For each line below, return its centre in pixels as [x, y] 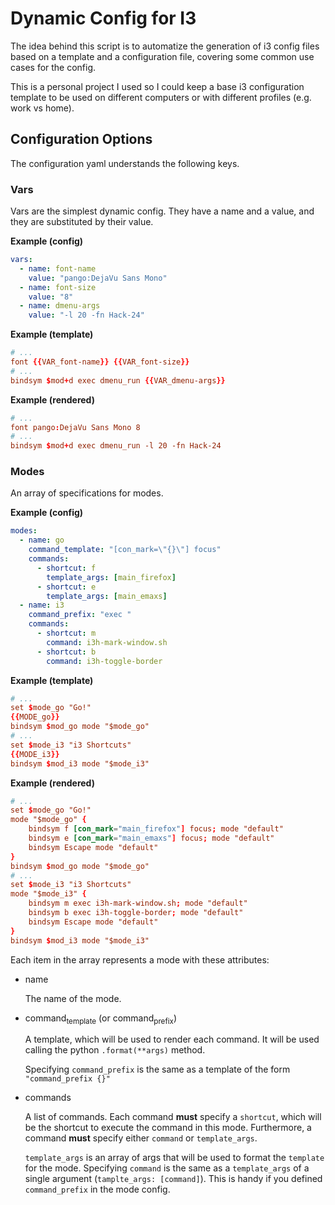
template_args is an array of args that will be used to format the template [174, 1158]
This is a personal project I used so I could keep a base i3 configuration [157, 86]
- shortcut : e [66, 587]
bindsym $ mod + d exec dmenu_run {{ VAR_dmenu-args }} [118, 380]
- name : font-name [58, 268]
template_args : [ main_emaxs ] [107, 596]
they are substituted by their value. [82, 222]
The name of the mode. [73, 998]
